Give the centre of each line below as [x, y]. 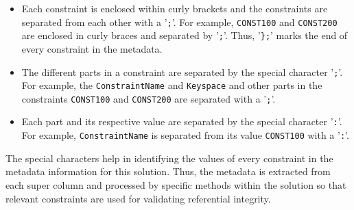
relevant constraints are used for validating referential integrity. [138, 198]
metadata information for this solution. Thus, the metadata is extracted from [168, 171]
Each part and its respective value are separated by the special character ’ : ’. [182, 121]
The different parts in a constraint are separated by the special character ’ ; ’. [182, 71]
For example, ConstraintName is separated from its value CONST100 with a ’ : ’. [185, 135]
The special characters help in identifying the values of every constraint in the [169, 158]
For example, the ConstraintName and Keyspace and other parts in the [172, 85]
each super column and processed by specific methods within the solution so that [176, 184]
